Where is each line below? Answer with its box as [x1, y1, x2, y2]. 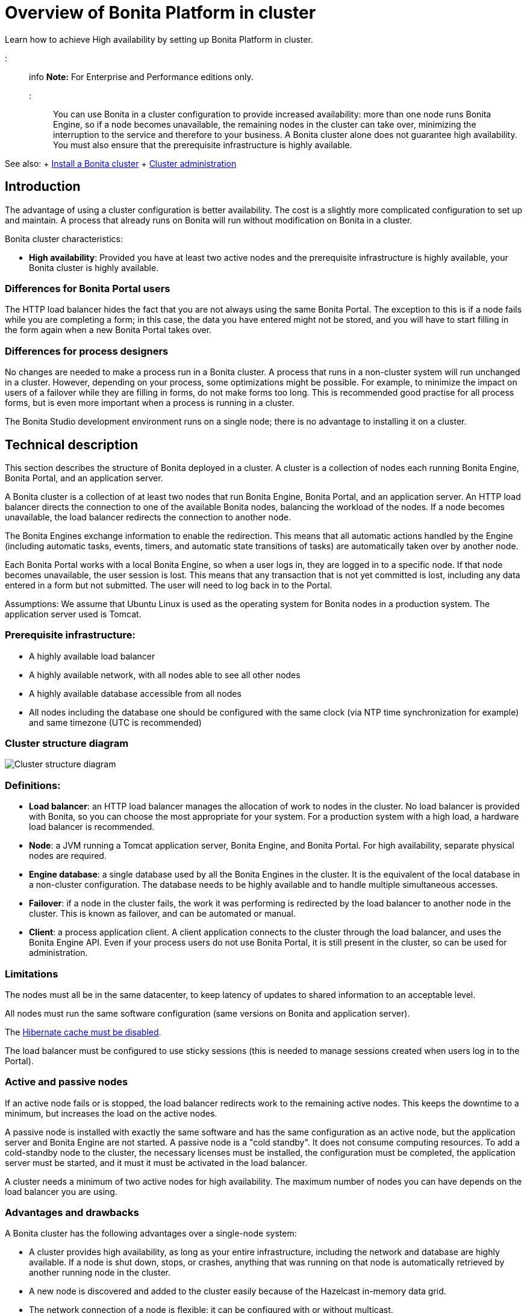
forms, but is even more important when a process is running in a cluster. [5, 398, 295, 408]
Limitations [5, 967, 58, 980]
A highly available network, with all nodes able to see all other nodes [29, 669, 301, 680]
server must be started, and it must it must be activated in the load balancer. [5, 1157, 307, 1168]
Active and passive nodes [5, 1076, 128, 1088]
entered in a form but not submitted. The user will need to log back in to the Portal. [5, 579, 332, 590]
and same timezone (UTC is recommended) [29, 717, 202, 728]
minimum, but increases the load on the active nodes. [5, 1108, 217, 1118]
